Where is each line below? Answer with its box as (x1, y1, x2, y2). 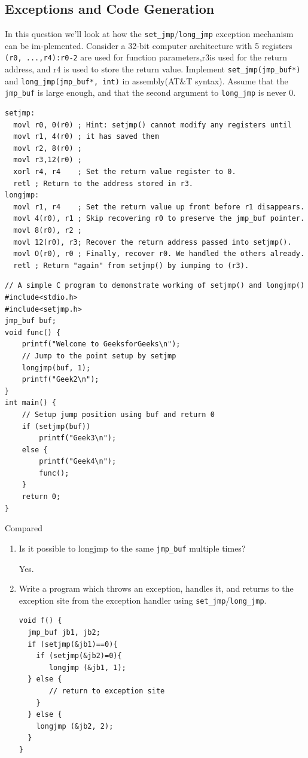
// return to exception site (48, 686, 165, 695)
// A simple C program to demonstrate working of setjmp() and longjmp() (5, 281, 305, 290)
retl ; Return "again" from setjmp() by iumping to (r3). (13, 261, 249, 270)
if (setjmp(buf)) (22, 422, 91, 431)
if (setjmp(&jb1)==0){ (28, 640, 118, 649)
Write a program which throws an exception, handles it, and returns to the (19, 582, 294, 595)
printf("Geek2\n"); (22, 375, 99, 384)
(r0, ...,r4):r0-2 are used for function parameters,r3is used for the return (5, 51, 287, 63)
